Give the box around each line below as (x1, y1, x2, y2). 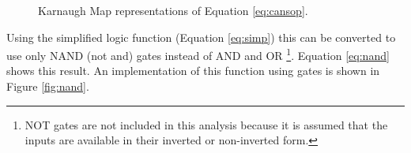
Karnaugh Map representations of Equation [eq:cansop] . (38, 2, 308, 18)
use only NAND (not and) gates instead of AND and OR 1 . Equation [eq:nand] (6, 45, 390, 63)
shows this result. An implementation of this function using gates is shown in (6, 62, 380, 79)
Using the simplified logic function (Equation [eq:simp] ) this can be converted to (6, 28, 396, 45)
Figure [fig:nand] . (6, 78, 89, 95)
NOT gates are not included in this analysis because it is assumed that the (25, 116, 388, 132)
